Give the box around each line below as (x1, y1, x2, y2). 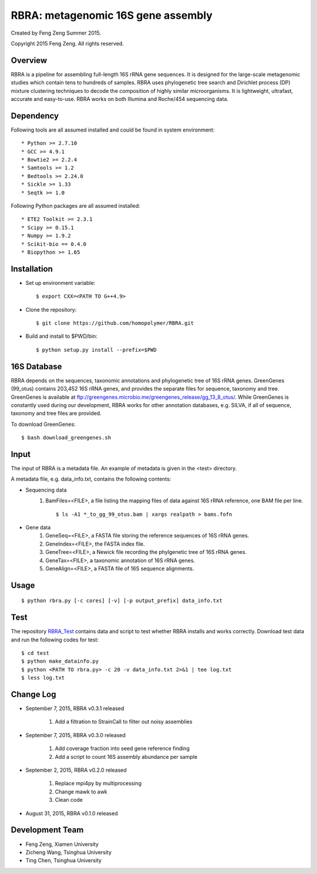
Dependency (11, 110, 59, 120)
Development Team (11, 825, 84, 835)
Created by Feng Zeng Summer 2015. (11, 29, 102, 36)
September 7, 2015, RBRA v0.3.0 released (25, 731, 126, 738)
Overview (11, 55, 48, 65)
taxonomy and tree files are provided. (11, 410, 102, 417)
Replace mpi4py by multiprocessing (55, 780, 142, 787)
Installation (11, 264, 53, 274)
